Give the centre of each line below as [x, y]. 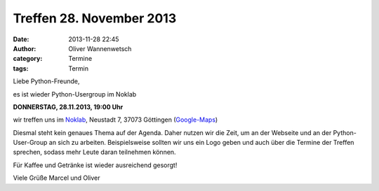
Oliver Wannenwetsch [100, 48]
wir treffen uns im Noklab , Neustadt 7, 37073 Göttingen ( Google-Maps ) [115, 120]
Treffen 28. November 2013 [95, 18]
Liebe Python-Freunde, [46, 81]
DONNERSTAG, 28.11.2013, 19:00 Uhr [68, 107]
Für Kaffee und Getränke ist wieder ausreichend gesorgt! [95, 165]
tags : [21, 68]
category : [28, 59]
